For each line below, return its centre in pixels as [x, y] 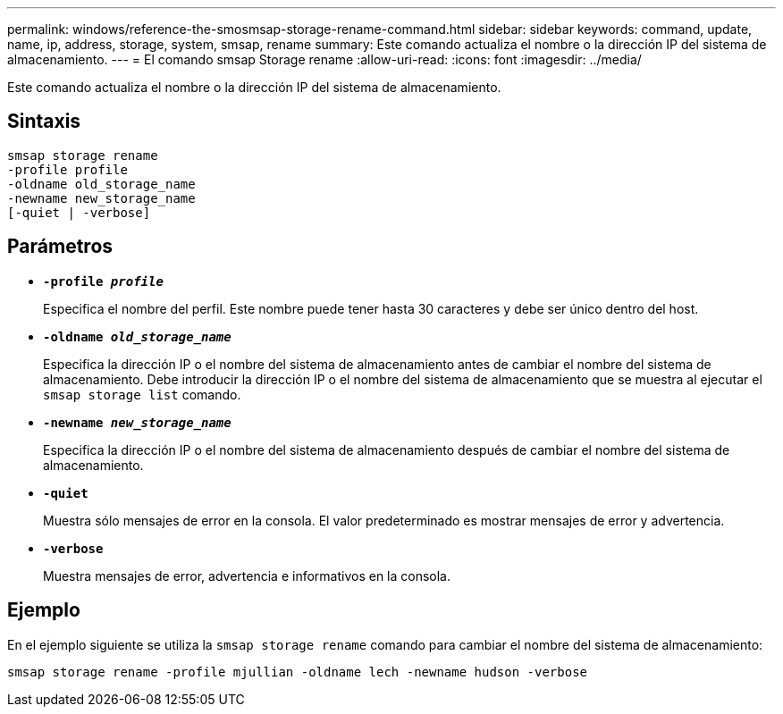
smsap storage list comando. [142, 394]
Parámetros [60, 247]
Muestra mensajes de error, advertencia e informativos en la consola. [247, 575]
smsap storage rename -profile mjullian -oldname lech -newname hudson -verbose [298, 672]
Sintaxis [44, 122]
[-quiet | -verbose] [79, 212]
